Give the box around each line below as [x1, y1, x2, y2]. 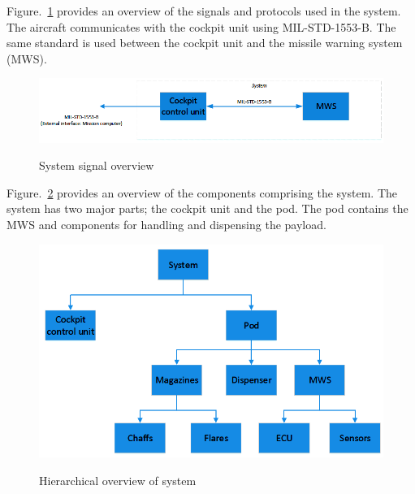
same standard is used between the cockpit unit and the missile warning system [6, 34, 403, 51]
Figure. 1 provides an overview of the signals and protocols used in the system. [6, 2, 401, 19]
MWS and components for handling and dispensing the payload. [6, 216, 326, 233]
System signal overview [39, 157, 154, 174]
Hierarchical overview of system [39, 471, 197, 488]
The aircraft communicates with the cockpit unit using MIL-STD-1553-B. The [6, 18, 396, 35]
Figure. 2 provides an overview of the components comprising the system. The [6, 184, 397, 201]
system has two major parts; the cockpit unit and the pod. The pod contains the [6, 200, 409, 217]
